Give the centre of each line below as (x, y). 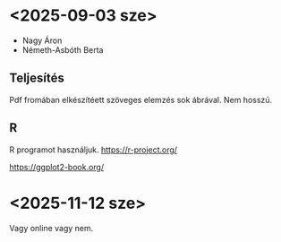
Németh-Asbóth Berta (63, 49)
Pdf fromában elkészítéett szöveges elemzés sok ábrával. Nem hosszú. (141, 99)
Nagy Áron (42, 40)
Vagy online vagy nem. (51, 228)
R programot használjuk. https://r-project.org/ (93, 150)
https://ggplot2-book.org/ (57, 167)
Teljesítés (37, 78)
